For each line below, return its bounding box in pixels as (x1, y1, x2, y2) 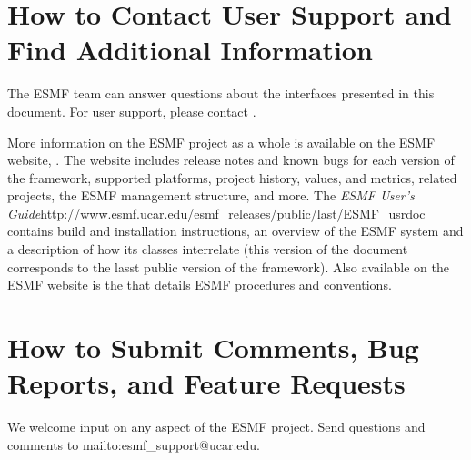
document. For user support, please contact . (7, 101, 256, 120)
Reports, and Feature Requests (7, 364, 406, 402)
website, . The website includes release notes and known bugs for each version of (7, 150, 455, 169)
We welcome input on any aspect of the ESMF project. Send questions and (7, 417, 426, 436)
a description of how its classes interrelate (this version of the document (7, 240, 408, 259)
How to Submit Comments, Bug (7, 329, 419, 366)
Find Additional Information (7, 31, 373, 68)
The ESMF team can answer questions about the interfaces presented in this (7, 84, 435, 103)
